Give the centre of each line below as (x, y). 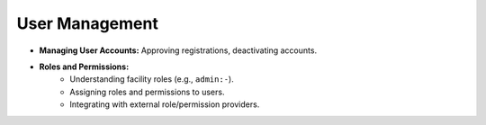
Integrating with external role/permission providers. (165, 104)
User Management (88, 23)
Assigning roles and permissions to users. (147, 92)
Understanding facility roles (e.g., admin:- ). (152, 79)
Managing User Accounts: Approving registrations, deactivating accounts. (178, 50)
